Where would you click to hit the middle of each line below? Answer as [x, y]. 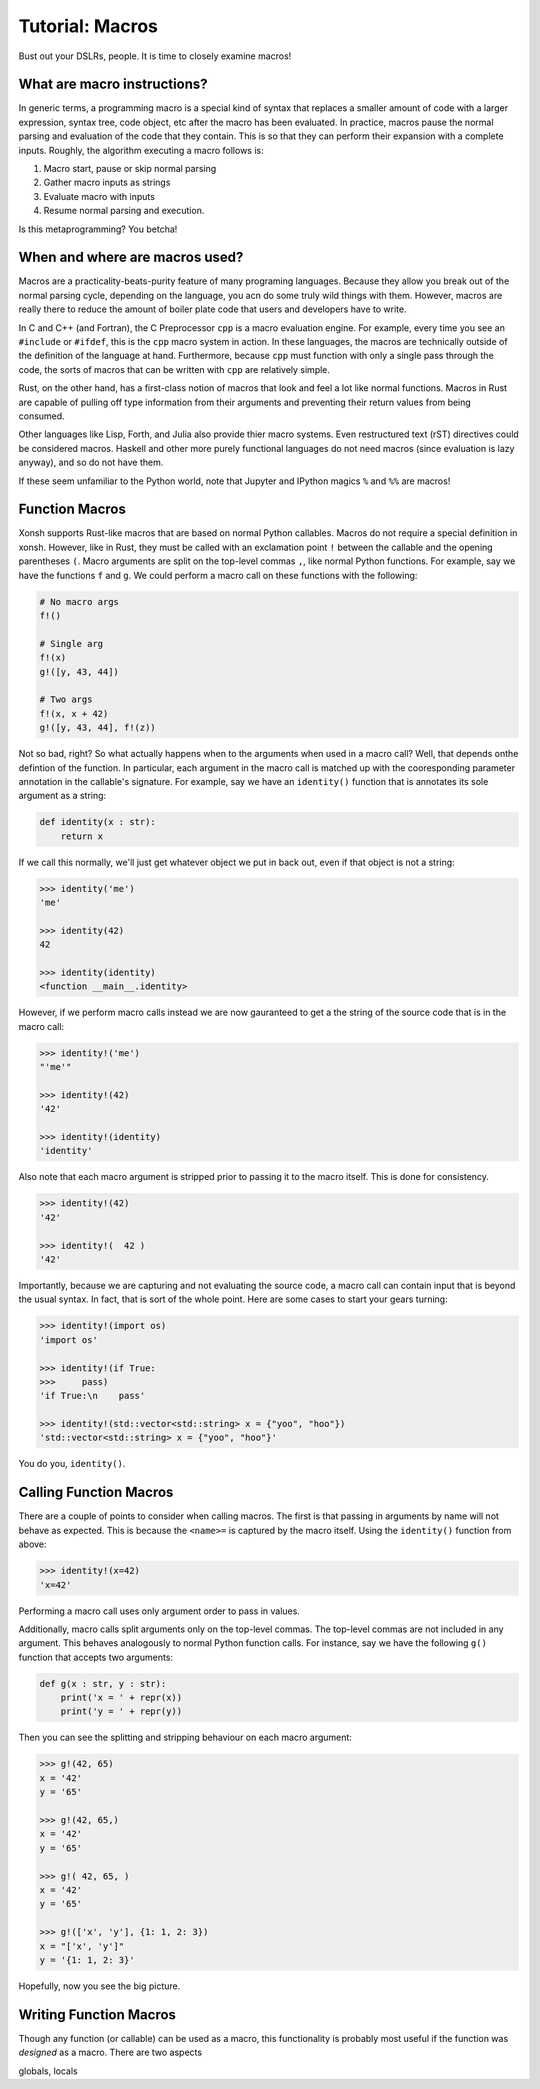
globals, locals [48, 2071]
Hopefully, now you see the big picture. [99, 1986]
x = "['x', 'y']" [82, 1946]
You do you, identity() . [72, 1464]
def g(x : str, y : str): [103, 1683]
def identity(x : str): [98, 822]
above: [32, 1544]
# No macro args [79, 601]
